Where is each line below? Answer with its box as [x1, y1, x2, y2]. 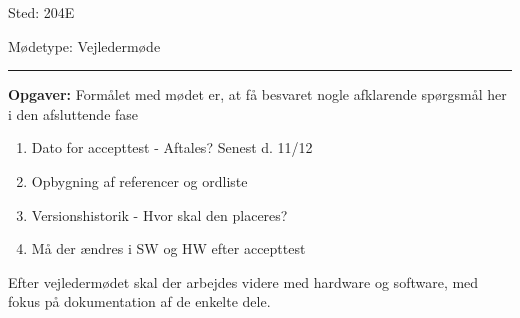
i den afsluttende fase [8, 103, 139, 124]
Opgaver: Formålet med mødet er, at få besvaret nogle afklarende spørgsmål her [8, 84, 507, 105]
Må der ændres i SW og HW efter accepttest [31, 238, 306, 259]
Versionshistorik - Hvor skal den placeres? [31, 204, 288, 225]
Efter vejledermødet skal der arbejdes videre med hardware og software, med [8, 271, 479, 292]
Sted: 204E [8, 2, 75, 22]
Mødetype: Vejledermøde [8, 35, 161, 56]
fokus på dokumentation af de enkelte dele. [8, 291, 271, 312]
